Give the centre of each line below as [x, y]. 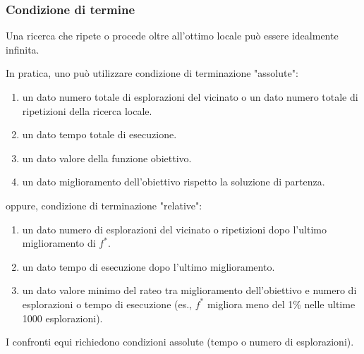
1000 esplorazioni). [62, 318]
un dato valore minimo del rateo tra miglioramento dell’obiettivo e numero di [189, 290]
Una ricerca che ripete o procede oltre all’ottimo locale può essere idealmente [172, 36]
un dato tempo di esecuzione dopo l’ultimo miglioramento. [148, 266]
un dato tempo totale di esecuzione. [99, 134]
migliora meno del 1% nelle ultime [281, 304]
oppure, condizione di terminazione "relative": [104, 205]
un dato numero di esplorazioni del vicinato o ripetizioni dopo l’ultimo [174, 229]
